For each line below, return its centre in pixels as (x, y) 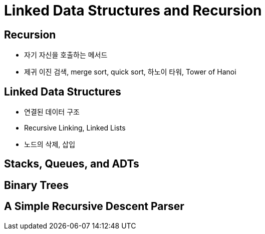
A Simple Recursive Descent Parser (94, 206)
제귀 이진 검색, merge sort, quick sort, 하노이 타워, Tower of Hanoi (130, 72)
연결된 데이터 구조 (52, 112)
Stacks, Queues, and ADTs (72, 164)
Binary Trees (36, 185)
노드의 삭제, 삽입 (50, 144)
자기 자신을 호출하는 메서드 (66, 55)
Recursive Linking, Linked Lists (75, 128)
